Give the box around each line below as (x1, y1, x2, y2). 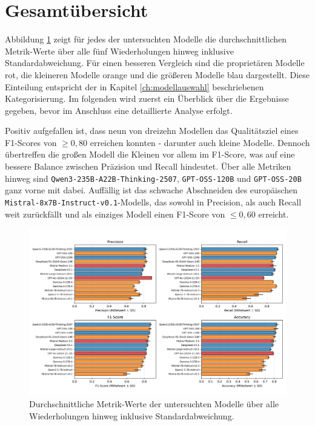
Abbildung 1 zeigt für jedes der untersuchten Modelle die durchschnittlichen (5, 33, 287, 45)
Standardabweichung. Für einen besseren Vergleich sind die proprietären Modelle (5, 56, 305, 69)
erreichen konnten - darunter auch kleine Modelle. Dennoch (90, 136, 310, 148)
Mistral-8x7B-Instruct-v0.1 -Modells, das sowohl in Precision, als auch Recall (5, 195, 302, 208)
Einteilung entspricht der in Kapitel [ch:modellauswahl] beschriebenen (5, 80, 264, 93)
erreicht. (258, 207, 289, 220)
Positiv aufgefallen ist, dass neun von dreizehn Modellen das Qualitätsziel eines (5, 124, 299, 137)
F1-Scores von (5, 136, 57, 148)
